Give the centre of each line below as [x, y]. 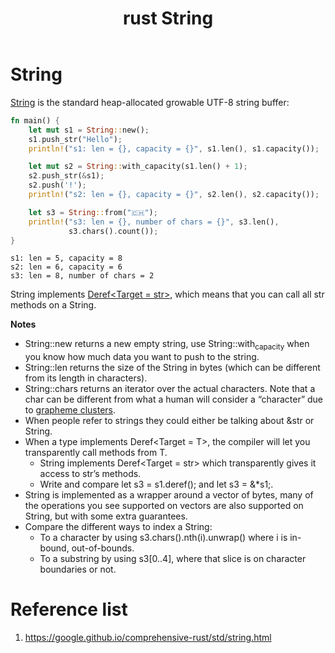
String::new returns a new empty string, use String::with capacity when [167, 345]
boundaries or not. [78, 569]
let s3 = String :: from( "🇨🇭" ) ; [93, 212]
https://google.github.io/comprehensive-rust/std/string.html [148, 638]
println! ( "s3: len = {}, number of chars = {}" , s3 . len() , [154, 222]
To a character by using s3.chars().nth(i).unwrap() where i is [163, 538]
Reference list [69, 609]
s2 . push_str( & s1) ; [66, 176]
